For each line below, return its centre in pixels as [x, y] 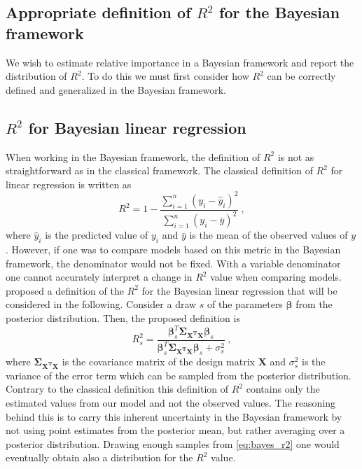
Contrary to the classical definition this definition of [117, 389]
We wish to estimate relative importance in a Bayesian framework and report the [180, 62]
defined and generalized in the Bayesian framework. [116, 89]
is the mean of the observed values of [269, 235]
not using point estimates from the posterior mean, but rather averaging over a [175, 430]
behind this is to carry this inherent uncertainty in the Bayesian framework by [174, 416]
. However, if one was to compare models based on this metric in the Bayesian [173, 250]
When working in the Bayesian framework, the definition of [133, 156]
